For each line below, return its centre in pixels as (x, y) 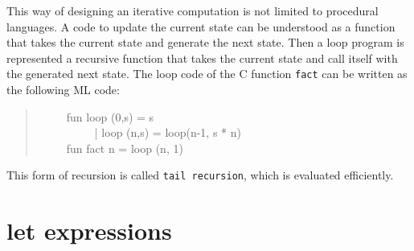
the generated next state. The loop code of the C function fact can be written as (207, 74)
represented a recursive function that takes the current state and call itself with (202, 58)
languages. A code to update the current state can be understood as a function (201, 26)
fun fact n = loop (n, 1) (125, 148)
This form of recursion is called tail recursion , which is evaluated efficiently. (200, 175)
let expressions (89, 230)
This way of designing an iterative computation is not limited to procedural (193, 10)
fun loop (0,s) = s (110, 116)
